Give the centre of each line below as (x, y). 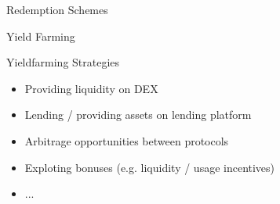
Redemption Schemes (57, 9)
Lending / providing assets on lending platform (138, 115)
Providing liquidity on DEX (91, 88)
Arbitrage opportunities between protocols (127, 140)
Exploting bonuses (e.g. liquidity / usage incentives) (150, 167)
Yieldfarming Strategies (63, 62)
